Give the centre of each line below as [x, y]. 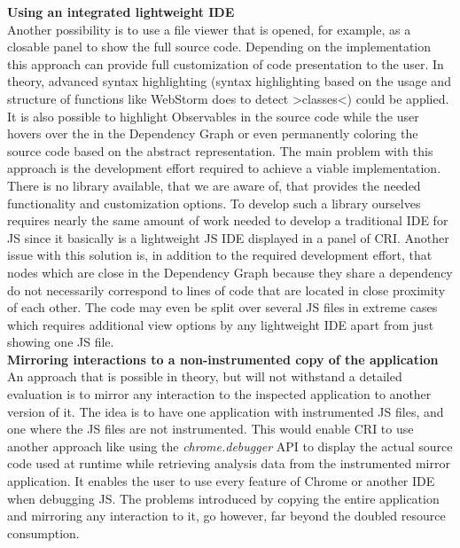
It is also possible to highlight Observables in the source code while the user [213, 116]
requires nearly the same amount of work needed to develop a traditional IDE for [228, 220]
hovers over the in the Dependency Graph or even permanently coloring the [213, 133]
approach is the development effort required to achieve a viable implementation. [224, 168]
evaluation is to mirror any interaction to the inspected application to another [219, 394]
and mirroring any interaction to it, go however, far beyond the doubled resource [226, 516]
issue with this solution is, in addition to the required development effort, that [220, 255]
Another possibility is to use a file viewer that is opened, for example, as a [209, 29]
